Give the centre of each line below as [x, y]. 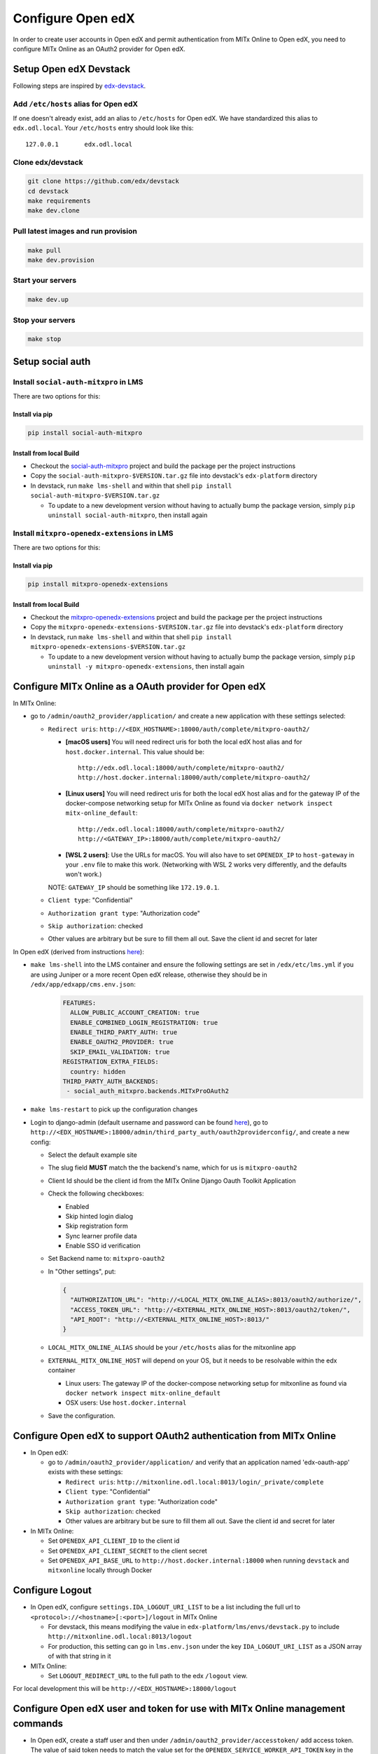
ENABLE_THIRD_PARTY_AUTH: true [124, 1032]
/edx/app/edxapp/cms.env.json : [83, 984]
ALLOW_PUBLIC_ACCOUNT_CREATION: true [135, 1013]
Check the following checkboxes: [96, 1193]
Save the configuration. [82, 1415]
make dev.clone [54, 211]
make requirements [59, 201]
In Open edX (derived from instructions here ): [79, 951]
